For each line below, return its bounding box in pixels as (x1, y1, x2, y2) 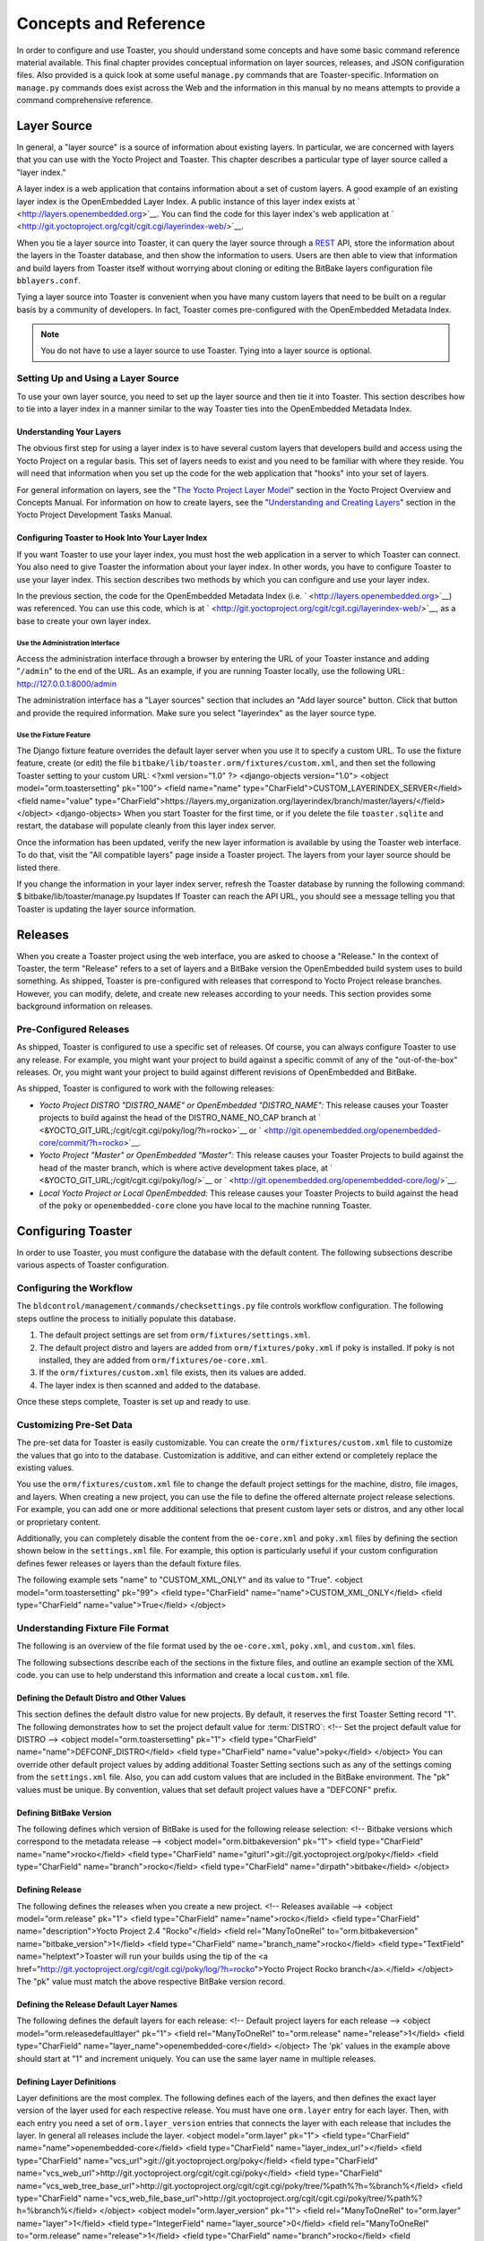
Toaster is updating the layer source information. (16, 904, 196, 914)
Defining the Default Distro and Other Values (16, 1692, 186, 1703)
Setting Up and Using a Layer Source (16, 372, 179, 385)
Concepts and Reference (16, 13, 206, 33)
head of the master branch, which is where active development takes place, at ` (39, 1162, 333, 1173)
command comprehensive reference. (16, 95, 153, 106)
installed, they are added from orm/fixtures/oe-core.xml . (39, 1354, 268, 1365)
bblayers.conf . (16, 274, 81, 286)
